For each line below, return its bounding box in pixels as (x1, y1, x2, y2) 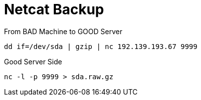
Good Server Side (4, 57, 62, 66)
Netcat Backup (4, 1, 104, 18)
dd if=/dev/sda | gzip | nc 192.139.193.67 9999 (4, 42, 198, 50)
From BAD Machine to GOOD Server (4, 27, 123, 36)
